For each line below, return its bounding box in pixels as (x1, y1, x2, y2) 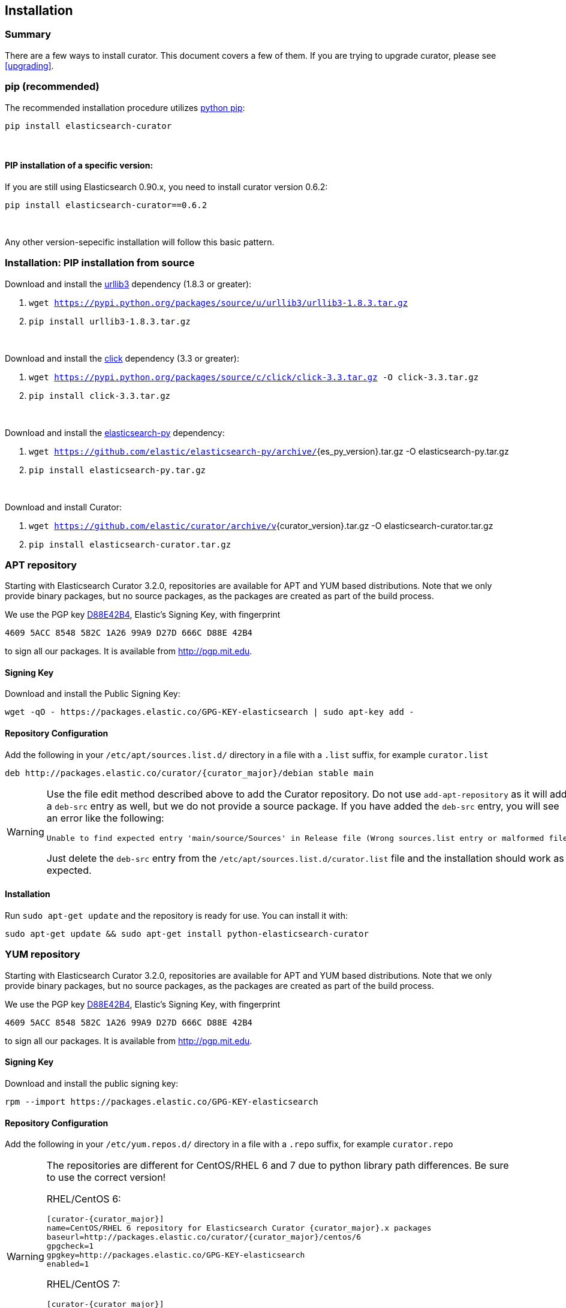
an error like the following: (46, 811, 164, 824)
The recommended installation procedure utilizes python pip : (5, 102, 245, 113)
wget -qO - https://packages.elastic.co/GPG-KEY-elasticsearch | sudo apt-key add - (5, 707, 414, 717)
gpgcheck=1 (46, 1241, 94, 1251)
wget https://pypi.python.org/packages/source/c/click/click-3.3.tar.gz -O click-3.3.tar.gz (29, 372, 479, 382)
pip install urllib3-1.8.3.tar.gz (29, 316, 191, 326)
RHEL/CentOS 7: (46, 1278, 121, 1291)
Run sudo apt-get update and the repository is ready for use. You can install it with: (5, 910, 348, 921)
